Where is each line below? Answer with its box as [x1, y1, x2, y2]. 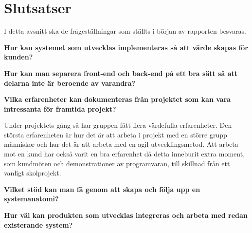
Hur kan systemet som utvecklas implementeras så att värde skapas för [4, 42, 248, 52]
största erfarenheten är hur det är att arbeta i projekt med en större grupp [4, 129, 227, 139]
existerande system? [4, 219, 73, 230]
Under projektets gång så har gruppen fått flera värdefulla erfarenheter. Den [4, 120, 232, 130]
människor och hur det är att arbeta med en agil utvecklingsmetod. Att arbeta [4, 139, 238, 149]
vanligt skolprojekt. [4, 168, 61, 178]
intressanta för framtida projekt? [4, 103, 116, 114]
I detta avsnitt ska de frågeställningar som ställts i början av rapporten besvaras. [4, 26, 246, 36]
